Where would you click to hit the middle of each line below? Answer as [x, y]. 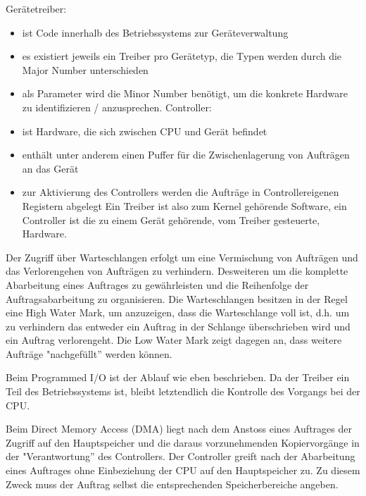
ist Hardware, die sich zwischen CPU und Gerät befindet [145, 131]
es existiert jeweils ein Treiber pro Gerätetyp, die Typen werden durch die [182, 56]
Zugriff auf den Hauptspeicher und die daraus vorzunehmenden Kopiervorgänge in [183, 442]
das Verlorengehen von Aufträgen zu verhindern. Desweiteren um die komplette [177, 271]
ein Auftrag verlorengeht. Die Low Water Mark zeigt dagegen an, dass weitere [174, 340]
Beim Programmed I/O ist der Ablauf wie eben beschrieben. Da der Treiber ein [178, 377]
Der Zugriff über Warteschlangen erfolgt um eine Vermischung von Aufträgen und [182, 257]
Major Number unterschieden [85, 69]
